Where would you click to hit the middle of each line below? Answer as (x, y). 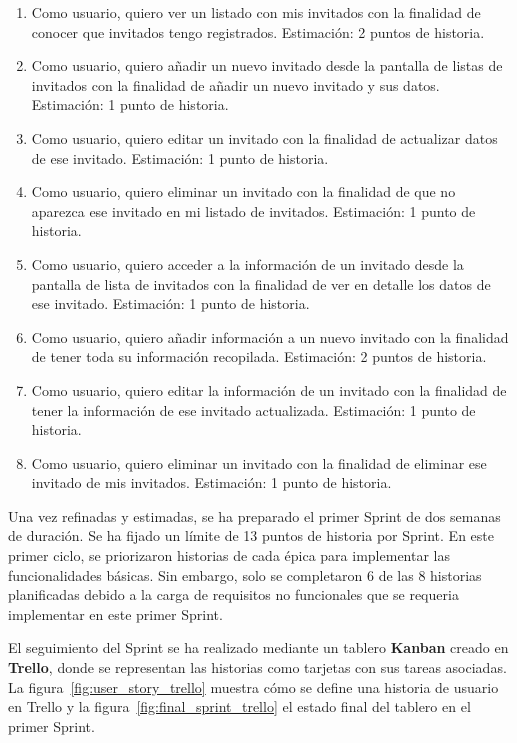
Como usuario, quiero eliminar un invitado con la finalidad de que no (243, 191)
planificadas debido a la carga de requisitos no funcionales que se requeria (233, 594)
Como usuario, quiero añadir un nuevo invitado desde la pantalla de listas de (267, 65)
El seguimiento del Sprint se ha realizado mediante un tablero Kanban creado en (258, 647)
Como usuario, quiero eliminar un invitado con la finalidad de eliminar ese (259, 462)
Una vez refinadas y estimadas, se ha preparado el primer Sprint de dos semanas (254, 515)
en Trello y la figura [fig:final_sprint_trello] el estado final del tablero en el (239, 706)
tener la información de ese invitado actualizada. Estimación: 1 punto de (253, 409)
